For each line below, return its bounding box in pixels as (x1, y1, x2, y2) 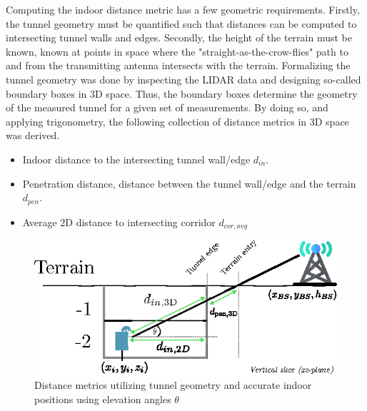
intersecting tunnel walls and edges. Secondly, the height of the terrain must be (6, 30, 352, 45)
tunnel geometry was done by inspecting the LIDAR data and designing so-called (6, 71, 361, 86)
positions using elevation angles (34, 391, 171, 406)
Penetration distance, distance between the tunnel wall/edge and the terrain (22, 176, 356, 191)
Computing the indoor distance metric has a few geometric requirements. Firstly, (6, 2, 360, 16)
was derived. (6, 128, 60, 143)
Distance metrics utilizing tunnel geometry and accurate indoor (34, 377, 312, 392)
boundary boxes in (6, 86, 87, 101)
